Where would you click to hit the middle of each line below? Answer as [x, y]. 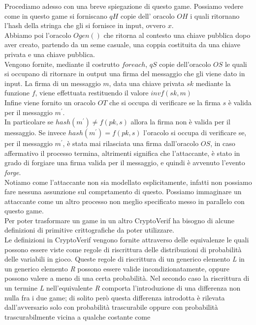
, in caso [223, 143]
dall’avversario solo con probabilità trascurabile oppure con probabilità [111, 307]
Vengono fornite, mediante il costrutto [62, 64]
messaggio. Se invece [35, 133]
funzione [17, 93]
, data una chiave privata [147, 83]
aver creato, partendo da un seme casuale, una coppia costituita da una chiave [123, 44]
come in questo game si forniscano [56, 15]
